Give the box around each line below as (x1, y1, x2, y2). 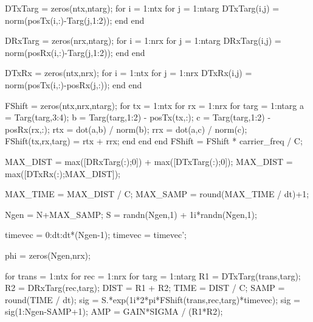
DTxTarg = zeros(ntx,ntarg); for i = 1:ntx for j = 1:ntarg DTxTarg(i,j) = (5, 2, 280, 14)
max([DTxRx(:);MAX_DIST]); (5, 167, 121, 180)
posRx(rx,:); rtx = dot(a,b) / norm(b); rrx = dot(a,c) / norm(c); (5, 122, 247, 135)
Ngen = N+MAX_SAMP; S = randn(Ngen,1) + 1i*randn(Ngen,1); (5, 208, 257, 220)
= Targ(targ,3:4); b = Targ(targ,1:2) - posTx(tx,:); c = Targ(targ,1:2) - (5, 111, 271, 124)
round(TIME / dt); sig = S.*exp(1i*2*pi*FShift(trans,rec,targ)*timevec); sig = (5, 293, 300, 306)
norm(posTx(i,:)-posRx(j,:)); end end (5, 78, 142, 91)
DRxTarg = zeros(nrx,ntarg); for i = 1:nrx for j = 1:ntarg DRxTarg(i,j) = (5, 34, 281, 47)
